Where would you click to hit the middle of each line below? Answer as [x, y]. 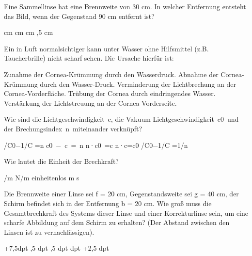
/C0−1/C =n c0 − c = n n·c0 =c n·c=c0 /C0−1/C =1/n [96, 145]
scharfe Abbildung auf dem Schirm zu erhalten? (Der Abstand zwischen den [117, 222]
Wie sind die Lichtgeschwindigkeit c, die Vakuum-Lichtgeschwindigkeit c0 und [121, 119]
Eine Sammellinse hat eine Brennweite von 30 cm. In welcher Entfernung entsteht [125, 6]
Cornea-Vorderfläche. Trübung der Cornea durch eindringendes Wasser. [110, 93]
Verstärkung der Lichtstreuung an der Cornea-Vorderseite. [90, 103]
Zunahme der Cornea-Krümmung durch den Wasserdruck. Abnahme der [111, 74]
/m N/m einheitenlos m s [42, 177]
